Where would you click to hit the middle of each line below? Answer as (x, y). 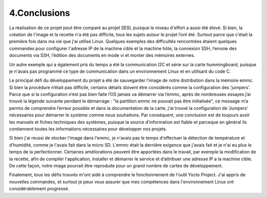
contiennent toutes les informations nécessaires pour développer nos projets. (88, 129)
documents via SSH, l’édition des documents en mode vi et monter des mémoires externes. (102, 55)
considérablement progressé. (39, 189)
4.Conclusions (40, 13)
